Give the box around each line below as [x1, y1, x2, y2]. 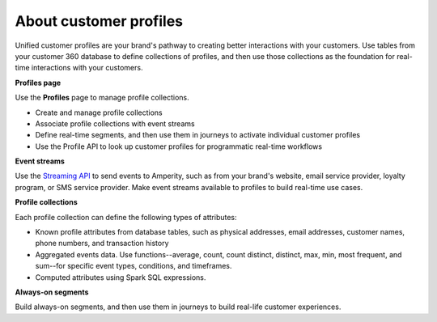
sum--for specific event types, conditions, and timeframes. [35, 261, 232, 271]
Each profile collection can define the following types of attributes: [15, 212, 238, 222]
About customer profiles [15, 12, 184, 30]
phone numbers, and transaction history [35, 239, 169, 248]
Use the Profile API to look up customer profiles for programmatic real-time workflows [35, 142, 323, 151]
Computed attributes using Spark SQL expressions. [35, 272, 206, 282]
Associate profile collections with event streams [35, 118, 195, 129]
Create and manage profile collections [35, 108, 163, 117]
